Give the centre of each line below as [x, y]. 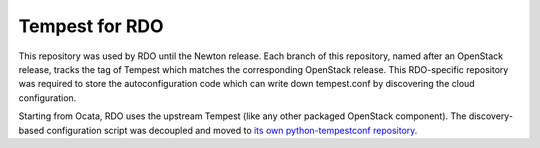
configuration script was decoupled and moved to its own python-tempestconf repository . [232, 130]
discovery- [491, 116]
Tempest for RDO [91, 26]
